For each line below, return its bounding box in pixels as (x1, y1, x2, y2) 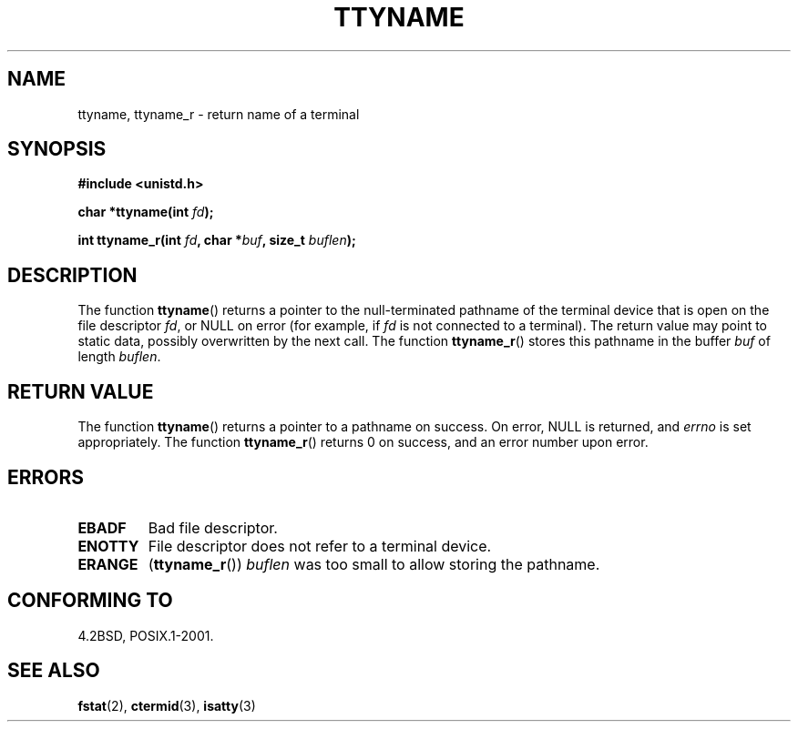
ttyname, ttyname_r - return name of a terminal (77, 106, 360, 122)
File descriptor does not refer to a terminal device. (148, 536, 492, 555)
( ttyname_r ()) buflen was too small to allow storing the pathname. (148, 554, 600, 573)
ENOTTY (77, 536, 139, 555)
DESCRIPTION (7, 263, 138, 287)
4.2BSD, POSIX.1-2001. (77, 627, 214, 643)
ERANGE (77, 554, 138, 573)
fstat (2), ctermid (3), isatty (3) (77, 697, 256, 714)
